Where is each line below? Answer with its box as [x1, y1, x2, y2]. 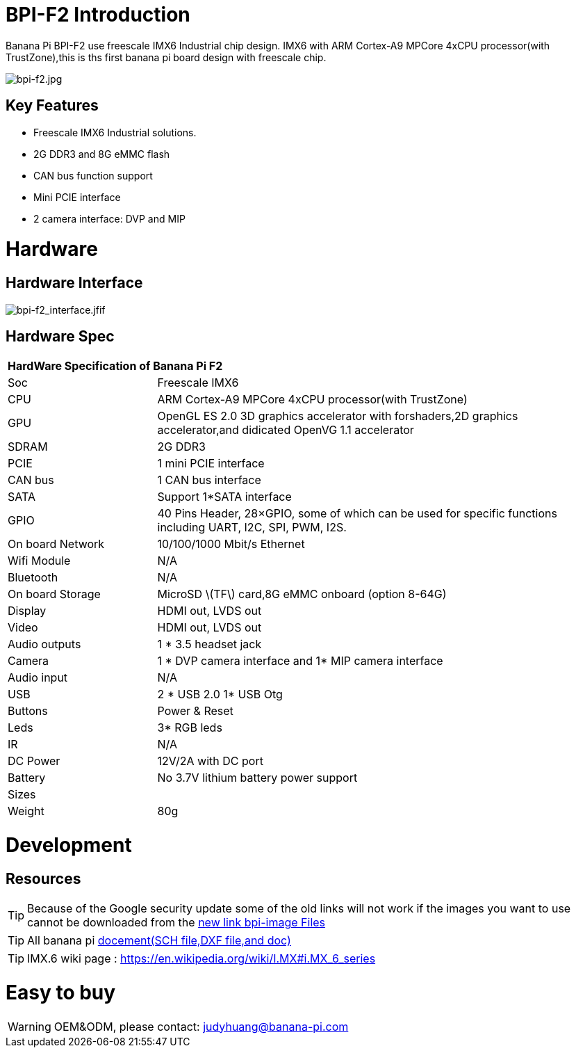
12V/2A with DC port [157, 754, 263, 769]
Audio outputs [8, 637, 81, 652]
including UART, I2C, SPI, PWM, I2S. [157, 520, 347, 535]
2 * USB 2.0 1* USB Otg [157, 687, 283, 702]
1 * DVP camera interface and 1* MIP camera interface [157, 654, 443, 668]
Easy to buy [6, 981, 116, 1005]
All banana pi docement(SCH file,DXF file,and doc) [27, 933, 291, 948]
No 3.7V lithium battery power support [157, 771, 358, 785]
